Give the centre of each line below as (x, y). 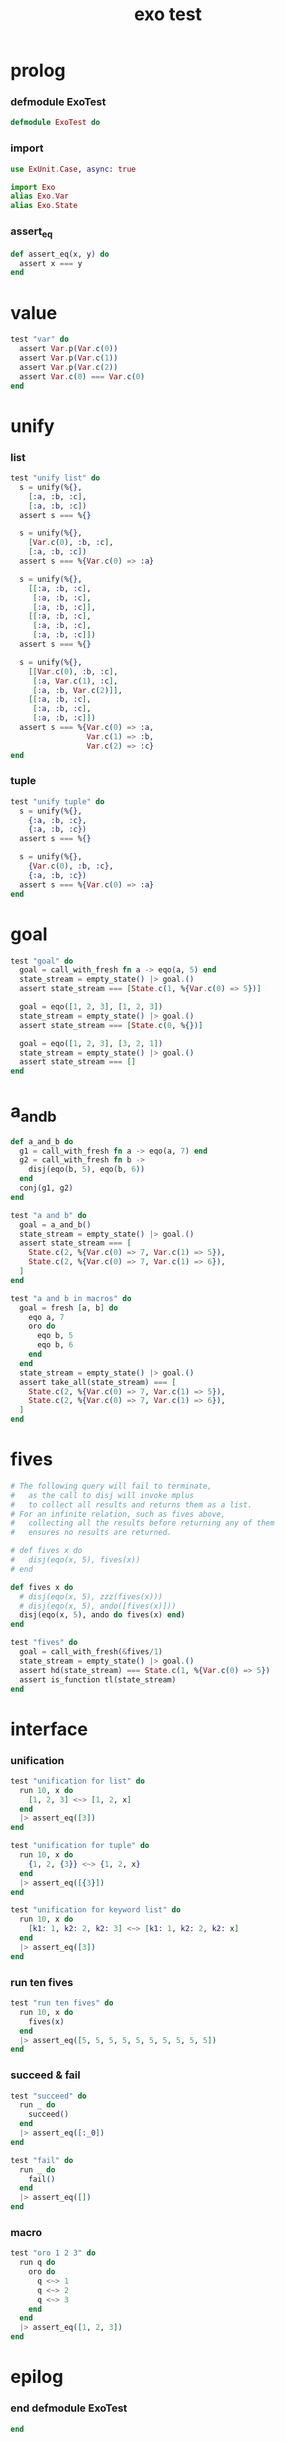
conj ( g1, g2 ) (46, 1188)
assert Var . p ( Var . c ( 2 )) (68, 367)
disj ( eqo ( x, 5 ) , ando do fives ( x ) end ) (102, 1615)
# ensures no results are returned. (91, 1533)
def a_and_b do (42, 1141)
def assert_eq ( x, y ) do (60, 254)
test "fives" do (44, 1643)
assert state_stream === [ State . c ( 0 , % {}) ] (111, 1025)
